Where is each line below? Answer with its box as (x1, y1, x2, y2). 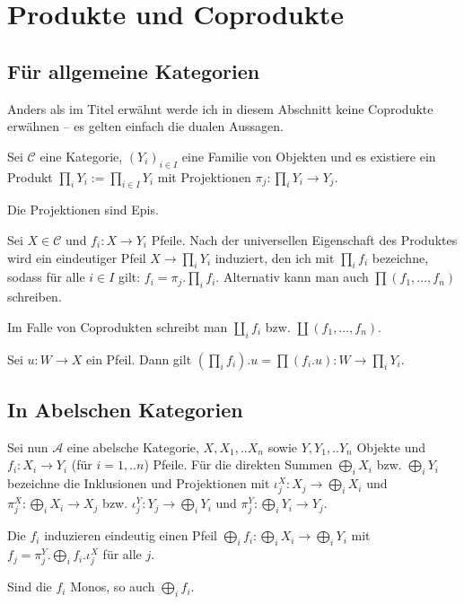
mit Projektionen (157, 167, 251, 186)
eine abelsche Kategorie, (66, 437, 199, 456)
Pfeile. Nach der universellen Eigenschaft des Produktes (151, 230, 458, 249)
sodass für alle (7, 267, 85, 286)
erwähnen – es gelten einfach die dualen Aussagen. (7, 117, 284, 136)
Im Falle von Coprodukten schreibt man (7, 317, 228, 336)
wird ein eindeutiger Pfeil (7, 248, 146, 267)
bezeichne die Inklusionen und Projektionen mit (7, 474, 270, 493)
